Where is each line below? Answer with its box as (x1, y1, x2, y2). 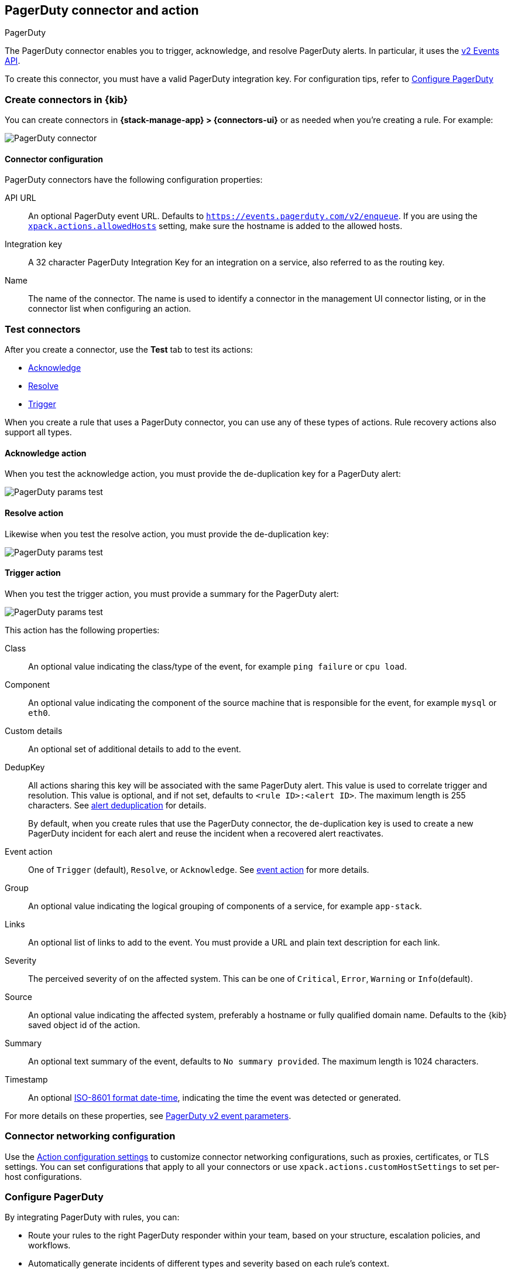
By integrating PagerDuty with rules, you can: (5, 1212, 180, 1223)
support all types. (5, 427, 72, 438)
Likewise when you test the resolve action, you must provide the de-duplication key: (5, 528, 329, 539)
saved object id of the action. (28, 1019, 140, 1030)
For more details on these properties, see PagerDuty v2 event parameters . (5, 1110, 291, 1121)
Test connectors (5, 323, 81, 335)
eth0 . (28, 707, 50, 718)
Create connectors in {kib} (5, 93, 128, 105)
